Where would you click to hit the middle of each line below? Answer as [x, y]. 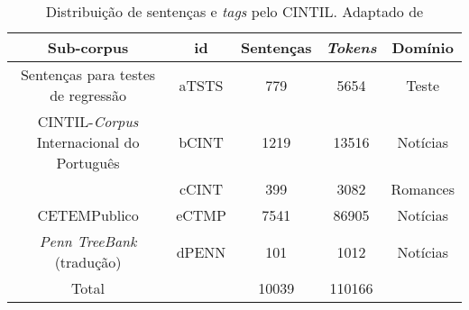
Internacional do [88, 142]
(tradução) [88, 262]
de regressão [88, 95]
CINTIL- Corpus [88, 121]
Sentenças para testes [88, 74]
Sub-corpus [88, 47]
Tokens [351, 47]
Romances [423, 189]
